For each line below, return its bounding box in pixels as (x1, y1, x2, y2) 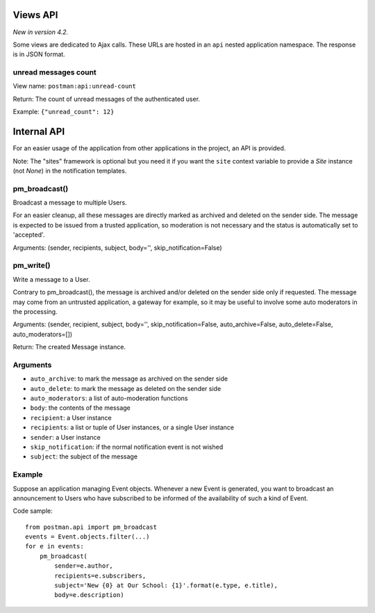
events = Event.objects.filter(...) (25, 533, 150, 541)
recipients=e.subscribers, (54, 571, 147, 580)
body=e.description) (54, 591, 124, 599)
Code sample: (12, 507, 53, 515)
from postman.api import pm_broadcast (25, 523, 158, 531)
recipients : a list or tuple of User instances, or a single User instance (30, 423, 235, 431)
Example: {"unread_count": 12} (12, 108, 115, 116)
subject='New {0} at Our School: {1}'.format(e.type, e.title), (54, 582, 278, 589)
